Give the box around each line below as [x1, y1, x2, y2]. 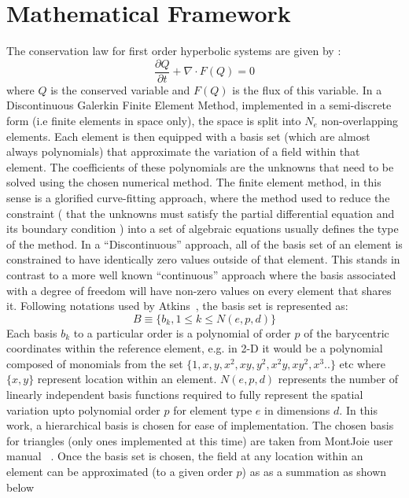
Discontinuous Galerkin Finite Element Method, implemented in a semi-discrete [6, 97, 392, 113]
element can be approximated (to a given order [6, 463, 233, 480]
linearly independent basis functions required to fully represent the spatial [6, 386, 363, 403]
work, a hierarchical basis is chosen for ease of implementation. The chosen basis [6, 417, 394, 433]
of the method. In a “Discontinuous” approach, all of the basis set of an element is [6, 235, 403, 252]
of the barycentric [304, 324, 389, 341]
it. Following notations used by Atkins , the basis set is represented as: [6, 297, 348, 314]
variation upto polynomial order [6, 401, 160, 418]
